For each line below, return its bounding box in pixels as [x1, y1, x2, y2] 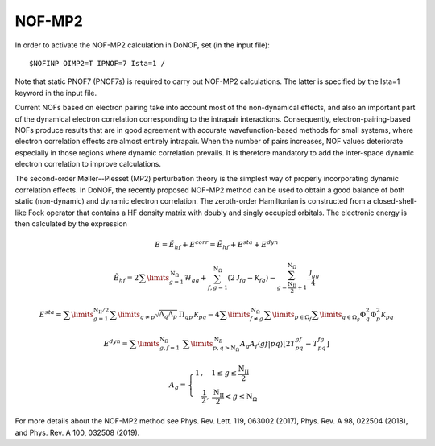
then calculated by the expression [14, 219, 128, 229]
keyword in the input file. [14, 88, 97, 97]
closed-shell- [373, 196, 418, 206]
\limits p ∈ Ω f [271, 310, 312, 322]
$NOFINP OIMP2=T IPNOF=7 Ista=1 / [29, 59, 165, 68]
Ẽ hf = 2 [113, 274, 139, 284]
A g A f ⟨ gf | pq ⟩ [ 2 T [240, 339, 296, 350]
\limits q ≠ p [117, 310, 155, 321]
